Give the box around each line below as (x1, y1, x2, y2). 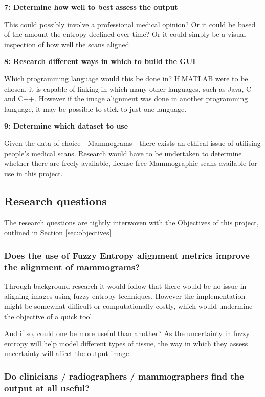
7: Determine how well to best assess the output (4, 2, 178, 12)
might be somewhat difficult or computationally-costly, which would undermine (4, 301, 253, 311)
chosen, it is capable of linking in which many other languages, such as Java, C (4, 83, 252, 94)
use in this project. (4, 168, 63, 178)
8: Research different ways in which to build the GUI (4, 56, 196, 67)
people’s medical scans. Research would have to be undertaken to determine (4, 148, 242, 158)
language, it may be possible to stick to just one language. (4, 103, 187, 114)
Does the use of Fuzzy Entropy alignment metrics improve (4, 248, 250, 261)
